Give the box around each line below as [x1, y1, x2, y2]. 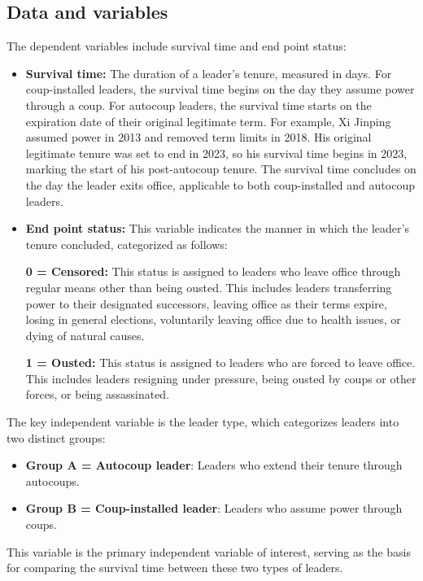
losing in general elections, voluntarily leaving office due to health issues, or [25, 311, 401, 328]
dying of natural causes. [25, 326, 145, 343]
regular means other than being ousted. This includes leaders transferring [25, 278, 392, 295]
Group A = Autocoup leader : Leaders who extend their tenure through [25, 456, 403, 474]
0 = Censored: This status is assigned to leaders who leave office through [25, 263, 401, 280]
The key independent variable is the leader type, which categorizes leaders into [7, 413, 399, 430]
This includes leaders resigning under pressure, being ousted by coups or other [25, 369, 416, 387]
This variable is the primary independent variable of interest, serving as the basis [7, 543, 411, 560]
